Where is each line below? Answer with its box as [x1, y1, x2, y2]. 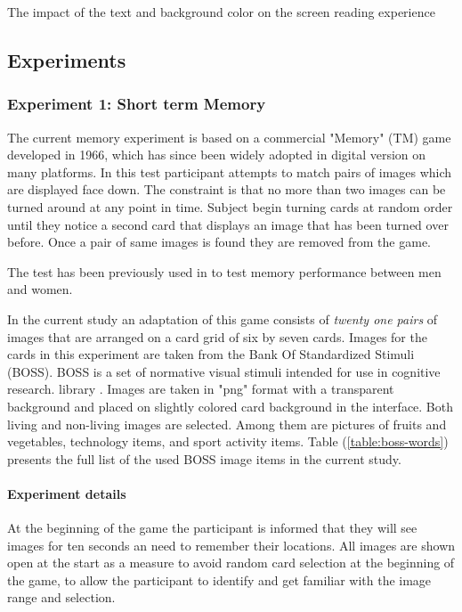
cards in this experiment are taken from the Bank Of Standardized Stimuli [7, 345, 415, 363]
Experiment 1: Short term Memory [7, 93, 266, 115]
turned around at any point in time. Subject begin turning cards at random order [7, 197, 453, 216]
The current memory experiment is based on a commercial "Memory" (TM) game [7, 127, 451, 146]
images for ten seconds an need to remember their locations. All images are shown [7, 535, 456, 554]
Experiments [7, 45, 126, 73]
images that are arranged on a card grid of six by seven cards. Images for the [7, 327, 427, 346]
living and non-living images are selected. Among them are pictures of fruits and [7, 414, 447, 433]
